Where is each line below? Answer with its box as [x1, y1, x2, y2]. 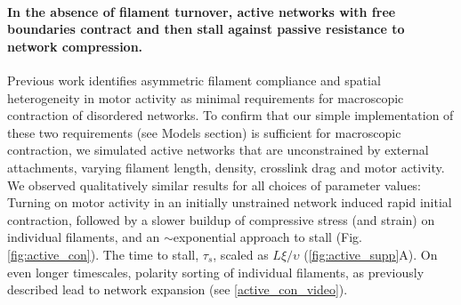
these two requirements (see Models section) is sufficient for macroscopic [7, 123, 401, 141]
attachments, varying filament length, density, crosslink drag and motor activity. [7, 157, 445, 176]
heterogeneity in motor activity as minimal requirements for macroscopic [7, 88, 404, 107]
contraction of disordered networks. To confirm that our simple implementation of [7, 106, 454, 124]
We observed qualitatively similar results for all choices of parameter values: [7, 175, 422, 194]
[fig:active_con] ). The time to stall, [7, 245, 199, 263]
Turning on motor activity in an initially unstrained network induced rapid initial [7, 193, 452, 212]
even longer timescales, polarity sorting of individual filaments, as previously [7, 262, 425, 281]
